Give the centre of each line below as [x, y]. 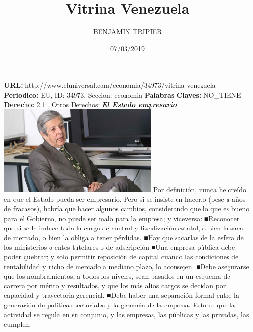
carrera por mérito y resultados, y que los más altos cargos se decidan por [115, 285]
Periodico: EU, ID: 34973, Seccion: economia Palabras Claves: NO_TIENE [123, 94]
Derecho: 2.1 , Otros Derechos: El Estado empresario [90, 104]
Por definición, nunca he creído [200, 189]
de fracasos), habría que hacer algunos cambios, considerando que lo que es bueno [127, 209]
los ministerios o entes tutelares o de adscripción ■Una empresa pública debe [120, 247]
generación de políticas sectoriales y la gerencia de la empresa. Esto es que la [119, 304]
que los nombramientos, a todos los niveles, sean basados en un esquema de [117, 276]
